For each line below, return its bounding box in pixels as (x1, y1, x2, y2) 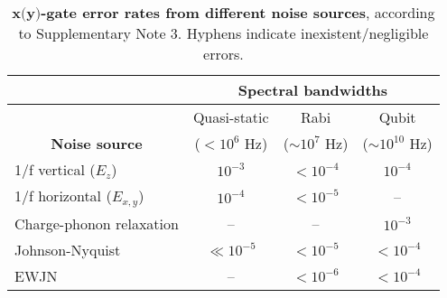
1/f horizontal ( (14, 185, 112, 206)
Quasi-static (192, 107, 269, 127)
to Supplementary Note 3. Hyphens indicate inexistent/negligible (18, 23, 429, 43)
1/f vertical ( (14, 159, 96, 180)
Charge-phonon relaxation (14, 212, 179, 234)
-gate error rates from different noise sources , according (41, 2, 435, 23)
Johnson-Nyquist (14, 238, 121, 260)
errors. (203, 43, 244, 64)
